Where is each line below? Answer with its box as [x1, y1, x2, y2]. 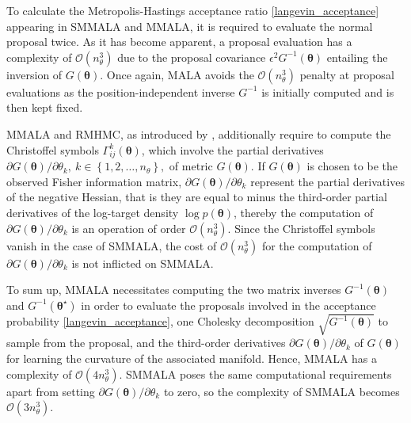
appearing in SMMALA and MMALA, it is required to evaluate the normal [6, 17, 373, 34]
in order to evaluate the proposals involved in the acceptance [81, 296, 376, 313]
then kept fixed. [6, 99, 83, 116]
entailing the [326, 48, 388, 65]
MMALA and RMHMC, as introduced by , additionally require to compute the [6, 125, 391, 142]
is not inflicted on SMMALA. [71, 254, 214, 271]
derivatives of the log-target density [6, 204, 179, 221]
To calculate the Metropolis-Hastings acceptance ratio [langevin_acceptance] [6, 2, 379, 18]
